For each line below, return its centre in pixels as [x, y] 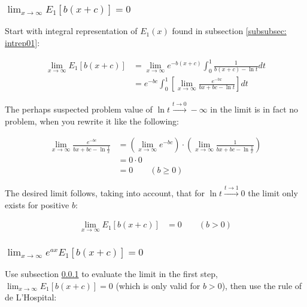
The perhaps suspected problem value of [79, 109]
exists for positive [37, 204]
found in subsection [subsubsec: [229, 31]
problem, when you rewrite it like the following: [92, 121]
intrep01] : [22, 42]
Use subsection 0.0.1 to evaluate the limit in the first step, [111, 273]
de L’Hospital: [31, 297]
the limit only [273, 193]
